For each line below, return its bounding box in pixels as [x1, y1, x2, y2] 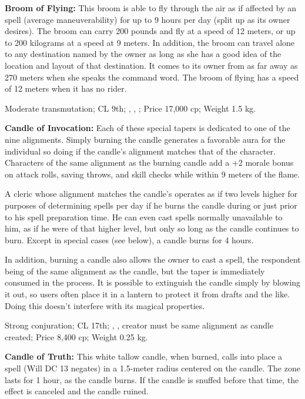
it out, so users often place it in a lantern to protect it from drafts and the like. [5, 288, 290, 300]
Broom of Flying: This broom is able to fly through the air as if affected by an [5, 2, 296, 14]
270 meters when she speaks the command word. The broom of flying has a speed [5, 71, 299, 83]
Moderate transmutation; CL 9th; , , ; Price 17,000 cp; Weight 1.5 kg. [5, 102, 256, 114]
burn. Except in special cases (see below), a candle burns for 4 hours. [5, 233, 254, 246]
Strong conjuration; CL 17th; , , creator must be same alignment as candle [5, 319, 274, 331]
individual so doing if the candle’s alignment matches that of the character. [5, 145, 276, 157]
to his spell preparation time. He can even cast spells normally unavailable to [5, 210, 283, 223]
